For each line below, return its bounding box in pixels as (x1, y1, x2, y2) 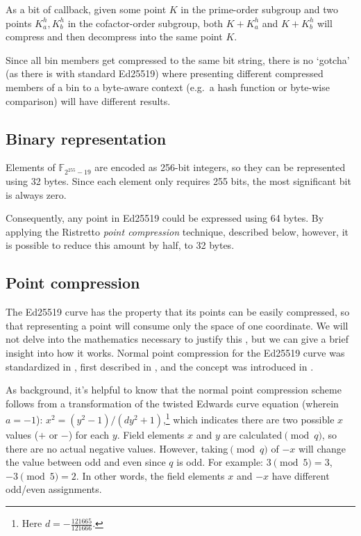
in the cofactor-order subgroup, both (67, 15, 224, 30)
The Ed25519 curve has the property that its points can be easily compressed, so (6, 304, 350, 319)
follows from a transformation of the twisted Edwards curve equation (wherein (6, 396, 339, 410)
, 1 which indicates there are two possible (162, 410, 335, 427)
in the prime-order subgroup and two (180, 2, 338, 16)
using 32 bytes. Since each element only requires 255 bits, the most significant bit (6, 174, 351, 188)
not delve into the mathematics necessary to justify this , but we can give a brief (6, 332, 349, 346)
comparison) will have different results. (6, 93, 171, 108)
